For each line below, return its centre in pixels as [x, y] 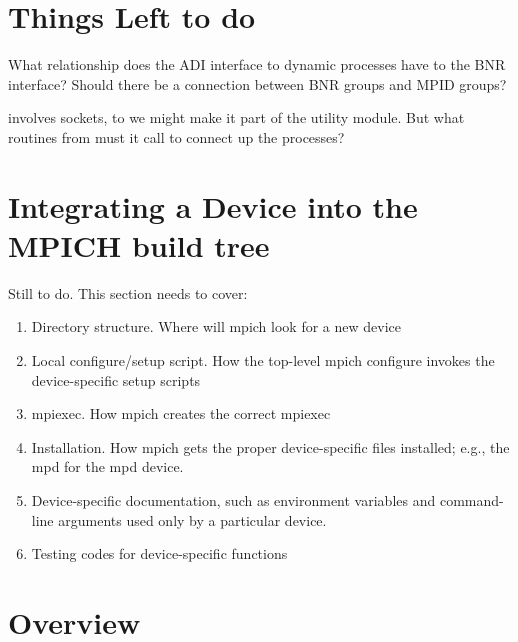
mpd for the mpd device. [107, 466]
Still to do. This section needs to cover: [128, 292]
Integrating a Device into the [213, 205]
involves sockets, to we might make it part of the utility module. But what [236, 117]
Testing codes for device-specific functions [159, 553]
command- [471, 499]
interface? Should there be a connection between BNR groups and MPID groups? [257, 83]
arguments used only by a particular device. [192, 519]
